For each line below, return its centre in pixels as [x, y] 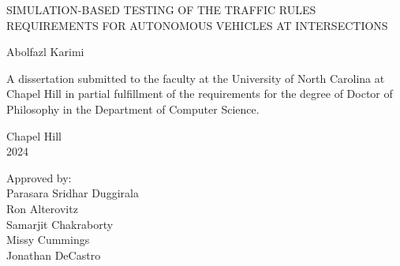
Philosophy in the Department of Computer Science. [133, 109]
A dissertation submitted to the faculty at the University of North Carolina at [196, 78]
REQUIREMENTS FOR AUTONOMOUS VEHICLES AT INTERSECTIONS [197, 25]
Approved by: [39, 177]
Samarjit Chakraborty [60, 224]
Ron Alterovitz [42, 208]
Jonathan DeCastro [54, 255]
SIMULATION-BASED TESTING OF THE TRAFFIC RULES [161, 9]
